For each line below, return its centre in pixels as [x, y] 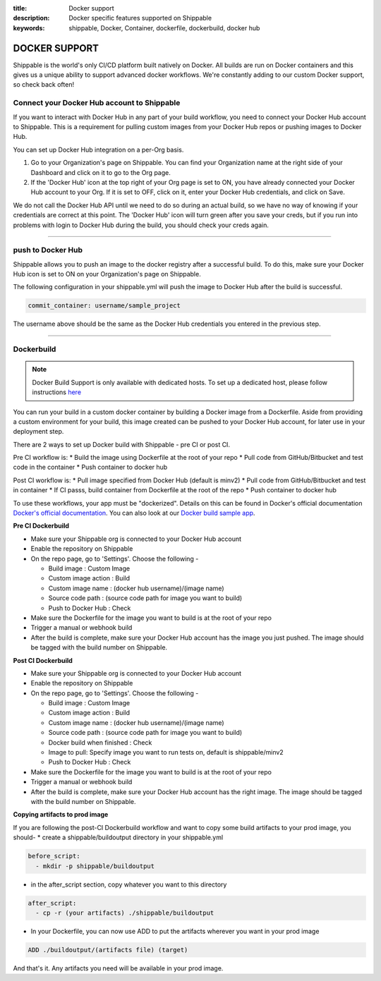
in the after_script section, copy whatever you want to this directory [129, 884]
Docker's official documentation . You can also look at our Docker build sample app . [134, 513]
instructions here [56, 392]
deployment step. [38, 432]
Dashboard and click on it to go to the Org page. [101, 172]
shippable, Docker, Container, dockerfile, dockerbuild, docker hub [164, 28]
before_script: [54, 856]
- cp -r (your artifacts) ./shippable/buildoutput [125, 913]
